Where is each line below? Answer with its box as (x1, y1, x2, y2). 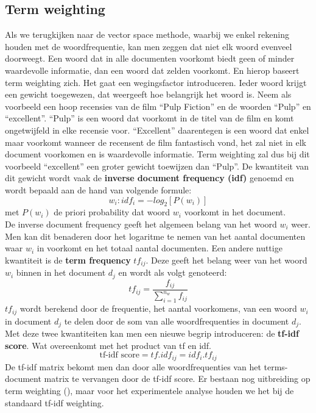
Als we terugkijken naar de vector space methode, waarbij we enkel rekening (5, 28, 289, 41)
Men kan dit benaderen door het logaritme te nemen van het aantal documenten (5, 229, 306, 242)
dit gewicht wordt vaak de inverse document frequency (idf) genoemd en (5, 171, 294, 184)
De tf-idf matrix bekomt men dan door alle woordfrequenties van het (5, 360, 261, 373)
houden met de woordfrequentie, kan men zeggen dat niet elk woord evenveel (5, 40, 292, 52)
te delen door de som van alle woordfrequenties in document (64, 314, 289, 327)
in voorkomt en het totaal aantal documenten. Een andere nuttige (37, 242, 283, 254)
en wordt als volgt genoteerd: (118, 266, 227, 279)
